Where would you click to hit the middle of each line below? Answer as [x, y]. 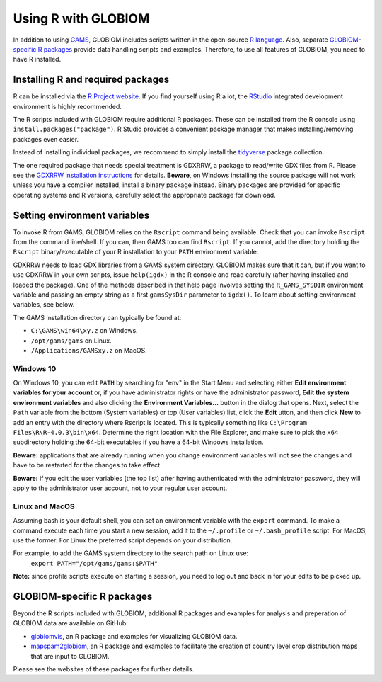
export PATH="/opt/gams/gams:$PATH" [94, 563]
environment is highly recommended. [67, 106]
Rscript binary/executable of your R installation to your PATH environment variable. [136, 252]
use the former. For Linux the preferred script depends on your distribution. [123, 540]
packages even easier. [46, 139]
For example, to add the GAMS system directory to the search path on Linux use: [131, 553]
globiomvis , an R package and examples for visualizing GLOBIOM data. [134, 636]
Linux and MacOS [44, 506]
